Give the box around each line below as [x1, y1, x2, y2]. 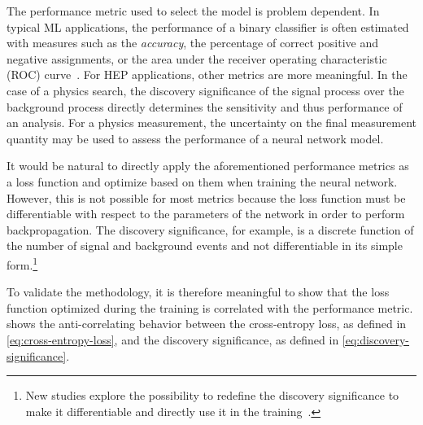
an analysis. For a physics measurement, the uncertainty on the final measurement [7, 114, 417, 131]
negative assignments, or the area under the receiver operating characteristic [7, 50, 387, 67]
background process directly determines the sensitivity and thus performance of [7, 98, 403, 115]
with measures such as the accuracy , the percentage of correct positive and [7, 34, 378, 51]
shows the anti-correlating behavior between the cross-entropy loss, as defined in [7, 315, 407, 332]
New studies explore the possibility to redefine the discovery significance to [25, 387, 399, 404]
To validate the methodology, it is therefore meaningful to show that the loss [7, 283, 390, 300]
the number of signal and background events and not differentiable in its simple [7, 237, 403, 254]
